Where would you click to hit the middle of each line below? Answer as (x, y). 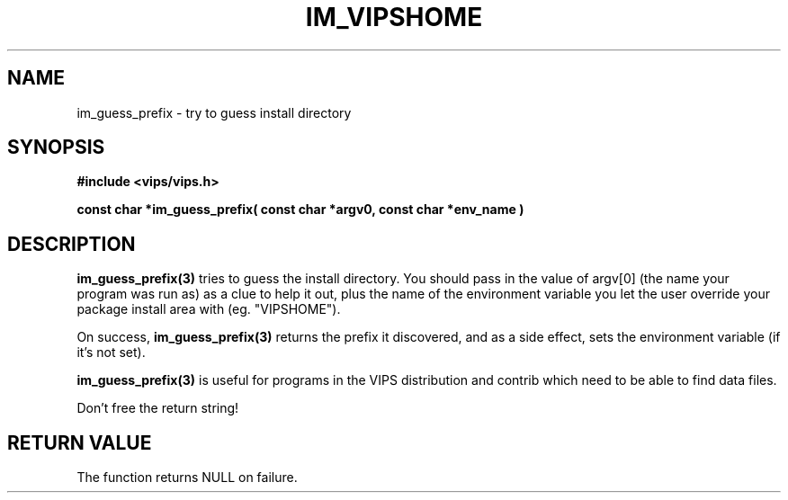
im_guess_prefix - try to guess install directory (214, 112)
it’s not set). (111, 353)
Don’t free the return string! (158, 408)
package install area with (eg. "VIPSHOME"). (209, 309)
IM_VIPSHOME (394, 17)
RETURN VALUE (80, 442)
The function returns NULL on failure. (187, 478)
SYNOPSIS (56, 147)
